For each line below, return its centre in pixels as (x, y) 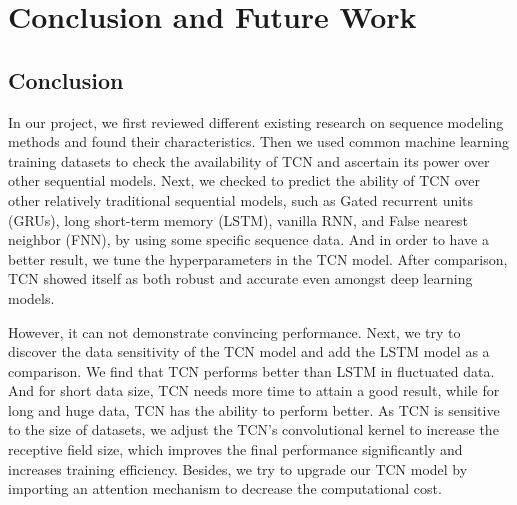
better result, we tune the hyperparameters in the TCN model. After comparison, (258, 258)
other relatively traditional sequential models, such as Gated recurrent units (241, 199)
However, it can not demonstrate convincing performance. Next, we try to (234, 331)
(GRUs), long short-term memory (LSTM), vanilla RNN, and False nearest (238, 219)
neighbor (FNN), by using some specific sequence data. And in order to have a (248, 239)
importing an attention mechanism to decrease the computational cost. (225, 488)
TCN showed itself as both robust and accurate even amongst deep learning (240, 278)
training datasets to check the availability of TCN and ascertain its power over (249, 160)
